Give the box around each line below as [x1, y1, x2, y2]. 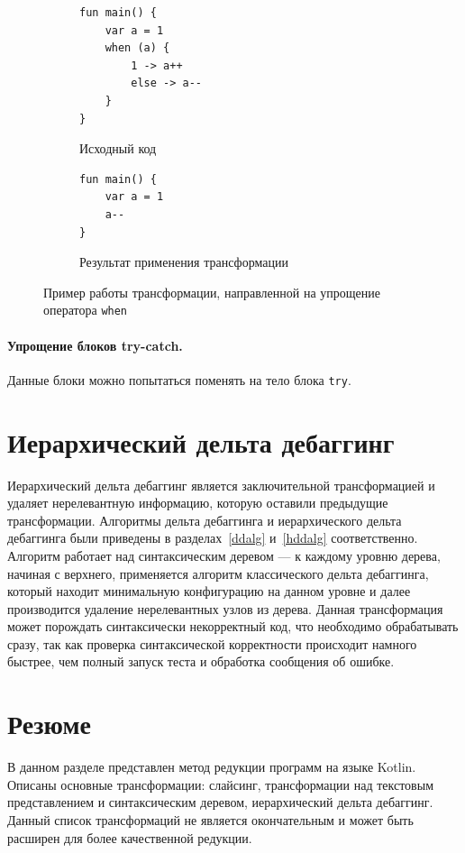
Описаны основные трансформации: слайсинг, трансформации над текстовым [7, 775, 433, 793]
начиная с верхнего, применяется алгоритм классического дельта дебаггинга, [7, 564, 429, 582]
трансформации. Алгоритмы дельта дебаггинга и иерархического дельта [7, 510, 402, 529]
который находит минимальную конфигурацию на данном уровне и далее [7, 582, 411, 601]
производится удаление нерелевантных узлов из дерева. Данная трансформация [7, 599, 443, 618]
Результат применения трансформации [79, 252, 288, 271]
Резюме [7, 705, 91, 742]
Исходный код [79, 139, 157, 158]
